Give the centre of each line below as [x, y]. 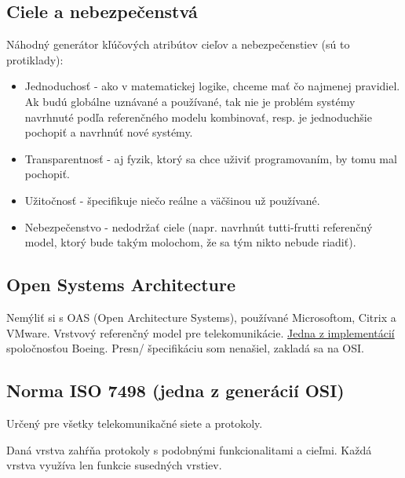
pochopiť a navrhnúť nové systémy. [109, 132]
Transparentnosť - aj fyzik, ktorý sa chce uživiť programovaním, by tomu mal [211, 158]
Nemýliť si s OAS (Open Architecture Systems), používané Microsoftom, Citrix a [201, 317]
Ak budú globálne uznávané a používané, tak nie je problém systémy [190, 101]
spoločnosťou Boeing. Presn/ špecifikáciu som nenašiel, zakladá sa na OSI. [185, 348]
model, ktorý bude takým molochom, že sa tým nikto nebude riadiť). [190, 242]
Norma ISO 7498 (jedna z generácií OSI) [175, 390]
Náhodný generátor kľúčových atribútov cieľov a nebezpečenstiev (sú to [178, 44]
